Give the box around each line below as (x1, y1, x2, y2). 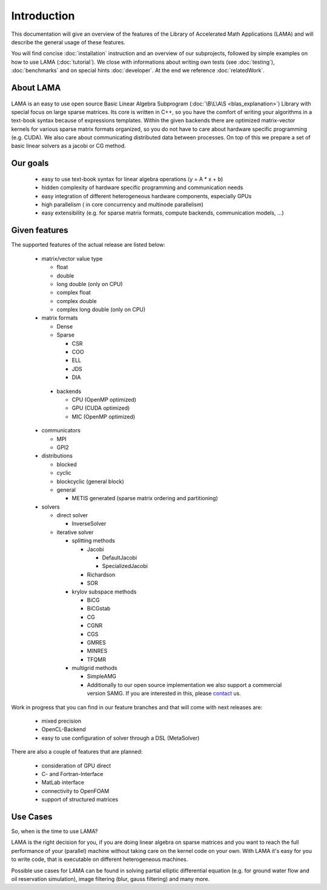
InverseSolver (71, 520, 107, 527)
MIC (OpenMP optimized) (71, 413, 136, 420)
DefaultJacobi (102, 554, 137, 561)
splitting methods (71, 537, 115, 544)
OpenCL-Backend (41, 726, 86, 733)
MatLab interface (41, 779, 85, 786)
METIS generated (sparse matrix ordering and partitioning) (71, 495, 218, 502)
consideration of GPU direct (41, 761, 111, 769)
